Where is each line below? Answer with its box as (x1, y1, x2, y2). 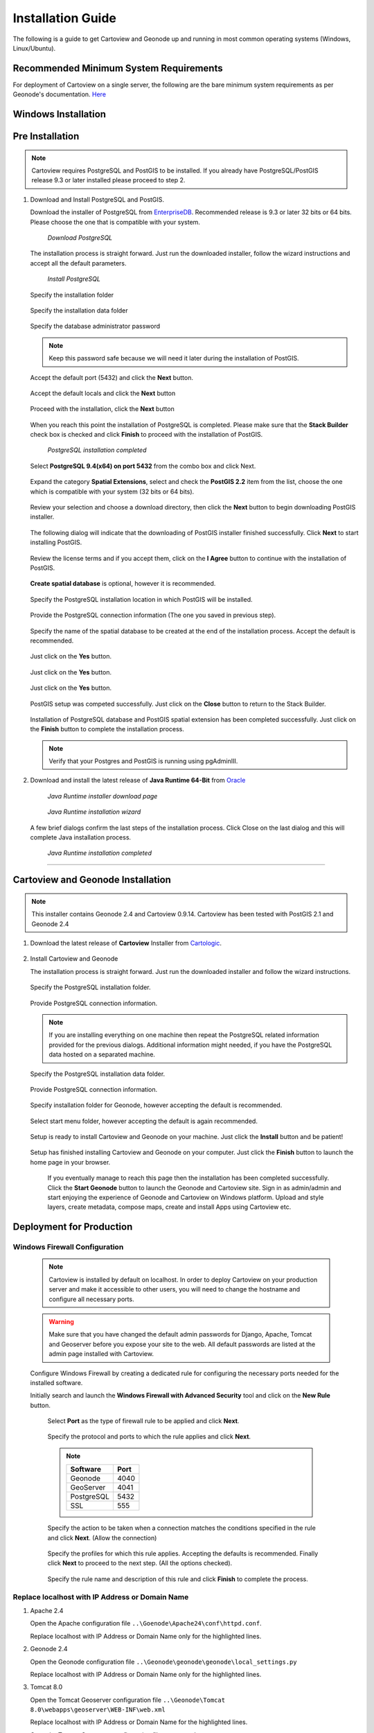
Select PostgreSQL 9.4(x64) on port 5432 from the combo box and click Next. (30, 462, 256, 470)
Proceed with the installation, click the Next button (30, 405, 175, 413)
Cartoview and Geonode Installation (12, 874, 171, 886)
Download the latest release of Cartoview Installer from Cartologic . (30, 939, 222, 947)
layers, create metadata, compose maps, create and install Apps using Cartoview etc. (47, 1203, 292, 1211)
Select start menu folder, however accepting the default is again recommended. (30, 1117, 258, 1125)
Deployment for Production (12, 1221, 133, 1233)
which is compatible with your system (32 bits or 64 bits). (30, 487, 195, 496)
